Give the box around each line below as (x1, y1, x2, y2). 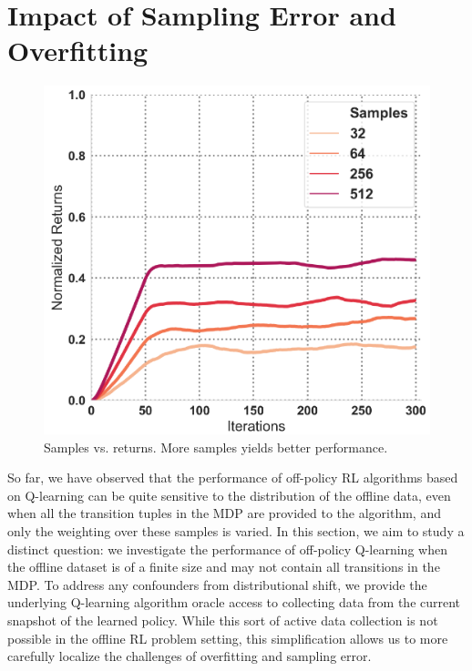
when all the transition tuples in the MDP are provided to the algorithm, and (7, 503, 441, 523)
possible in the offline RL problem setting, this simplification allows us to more (7, 628, 448, 647)
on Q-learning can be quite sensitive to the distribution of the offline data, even (7, 485, 451, 504)
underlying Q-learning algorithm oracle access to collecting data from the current (7, 593, 461, 612)
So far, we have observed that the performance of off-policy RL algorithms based (7, 468, 458, 487)
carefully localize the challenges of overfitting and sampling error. (7, 646, 372, 666)
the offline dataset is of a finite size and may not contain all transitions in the (7, 557, 440, 576)
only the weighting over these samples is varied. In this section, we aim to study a (7, 522, 465, 540)
